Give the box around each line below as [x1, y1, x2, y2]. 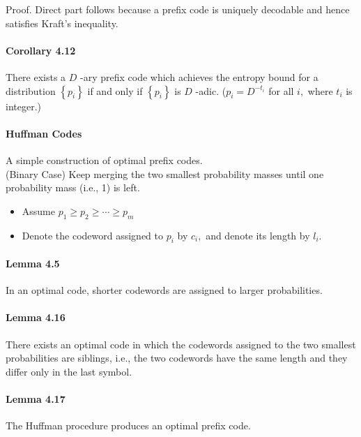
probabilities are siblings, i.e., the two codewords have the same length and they [6, 350, 348, 365]
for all [268, 83, 294, 98]
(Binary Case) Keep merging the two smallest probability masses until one [6, 166, 324, 181]
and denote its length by [206, 228, 310, 242]
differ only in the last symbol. [6, 364, 132, 378]
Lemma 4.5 [6, 255, 60, 270]
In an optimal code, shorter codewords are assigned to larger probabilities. [6, 283, 323, 297]
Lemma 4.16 [6, 310, 66, 325]
